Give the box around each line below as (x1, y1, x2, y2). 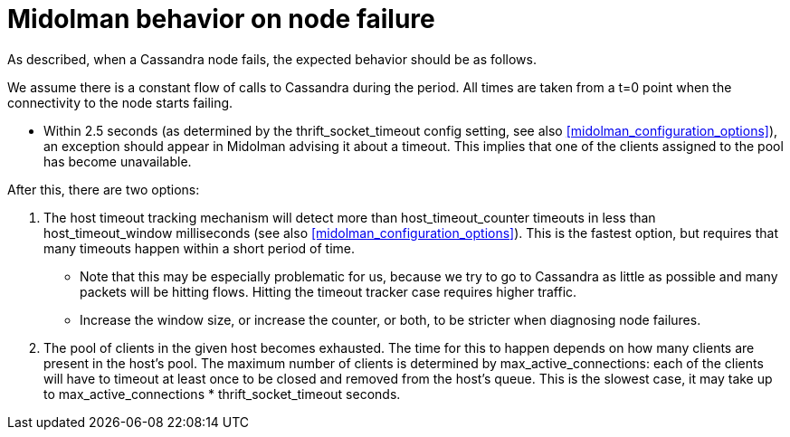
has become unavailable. (43, 153, 192, 169)
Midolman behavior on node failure (7, 4, 435, 34)
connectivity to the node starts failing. (7, 94, 233, 110)
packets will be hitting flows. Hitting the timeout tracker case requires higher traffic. (80, 283, 577, 299)
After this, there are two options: (7, 181, 200, 197)
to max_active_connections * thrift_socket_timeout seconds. (43, 385, 401, 402)
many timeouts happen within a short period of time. (43, 240, 356, 256)
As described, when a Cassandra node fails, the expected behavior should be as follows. (7, 51, 537, 67)
